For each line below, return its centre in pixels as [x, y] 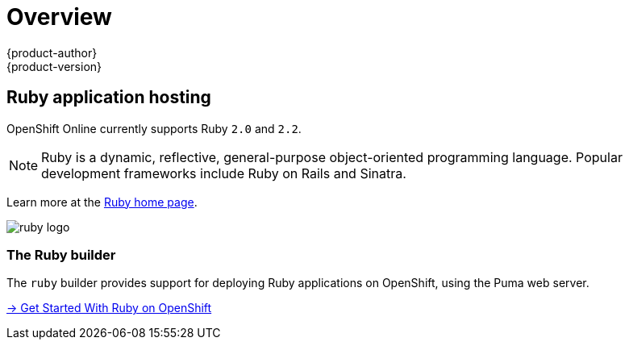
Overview [59, 17]
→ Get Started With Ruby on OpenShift [109, 308]
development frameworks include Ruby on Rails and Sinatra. [224, 173]
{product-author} [52, 52]
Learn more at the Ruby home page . [102, 202]
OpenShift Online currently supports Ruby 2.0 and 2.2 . [154, 128]
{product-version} [54, 66]
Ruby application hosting [109, 98]
